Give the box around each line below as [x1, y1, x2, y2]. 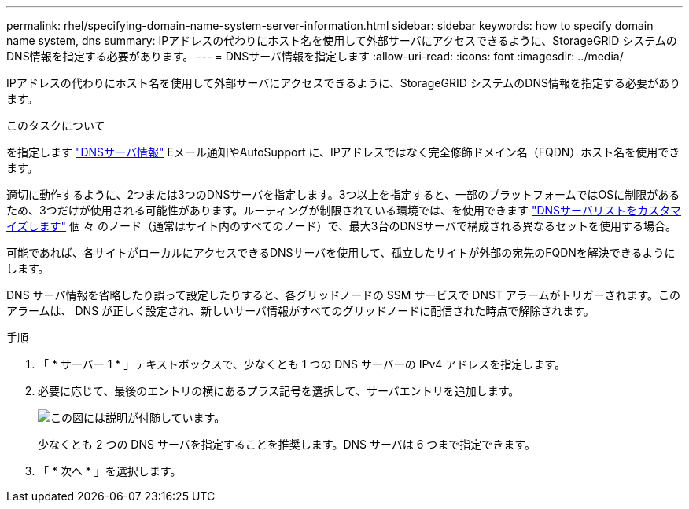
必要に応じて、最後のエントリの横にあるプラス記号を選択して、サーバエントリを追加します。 [38, 384, 520, 397]
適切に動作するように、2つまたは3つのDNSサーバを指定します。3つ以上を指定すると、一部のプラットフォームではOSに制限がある [6, 188, 680, 201]
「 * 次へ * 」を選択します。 [38, 464, 182, 478]
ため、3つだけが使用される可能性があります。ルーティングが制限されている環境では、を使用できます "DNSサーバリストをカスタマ [6, 203, 681, 217]
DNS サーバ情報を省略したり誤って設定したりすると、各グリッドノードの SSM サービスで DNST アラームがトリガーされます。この [6, 288, 681, 302]
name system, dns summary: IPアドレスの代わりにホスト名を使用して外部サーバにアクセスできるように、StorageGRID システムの [6, 34, 677, 47]
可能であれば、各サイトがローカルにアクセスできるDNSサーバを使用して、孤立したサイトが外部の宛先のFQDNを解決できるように [6, 246, 676, 259]
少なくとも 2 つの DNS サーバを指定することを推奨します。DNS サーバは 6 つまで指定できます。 [38, 438, 536, 451]
